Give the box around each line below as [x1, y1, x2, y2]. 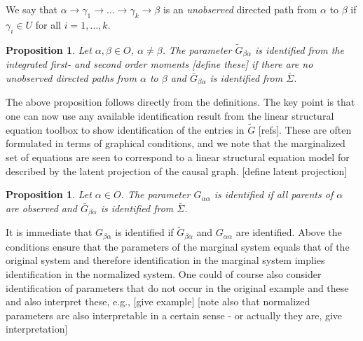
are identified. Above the [235, 225, 342, 239]
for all [35, 17, 61, 32]
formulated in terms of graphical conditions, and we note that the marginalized [6, 136, 345, 151]
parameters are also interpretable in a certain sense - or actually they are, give [6, 307, 343, 322]
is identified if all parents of [214, 187, 334, 202]
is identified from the [255, 42, 344, 57]
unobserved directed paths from [6, 70, 137, 85]
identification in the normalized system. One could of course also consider [6, 267, 322, 281]
